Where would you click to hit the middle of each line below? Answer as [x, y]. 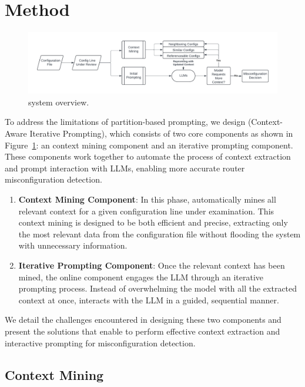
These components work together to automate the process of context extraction [148, 156]
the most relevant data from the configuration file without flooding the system [160, 234]
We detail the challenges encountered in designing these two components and [143, 320]
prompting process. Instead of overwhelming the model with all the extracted [158, 288]
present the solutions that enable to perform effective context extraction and [143, 331]
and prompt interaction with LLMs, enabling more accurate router [125, 168]
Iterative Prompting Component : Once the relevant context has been [152, 265]
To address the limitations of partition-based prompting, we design [125, 122]
